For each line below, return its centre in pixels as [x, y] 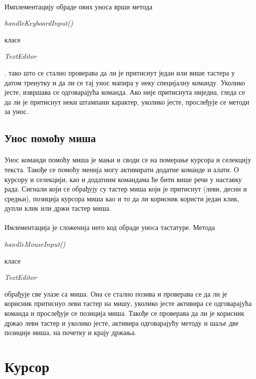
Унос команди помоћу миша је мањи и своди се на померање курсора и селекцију [128, 160]
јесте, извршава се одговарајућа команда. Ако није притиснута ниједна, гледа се [125, 92]
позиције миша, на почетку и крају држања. [71, 332]
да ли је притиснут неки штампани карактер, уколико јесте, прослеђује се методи [127, 101]
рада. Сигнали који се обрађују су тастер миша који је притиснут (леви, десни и [126, 189]
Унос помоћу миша [50, 138]
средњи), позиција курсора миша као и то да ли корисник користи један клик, [122, 198]
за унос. [17, 111]
